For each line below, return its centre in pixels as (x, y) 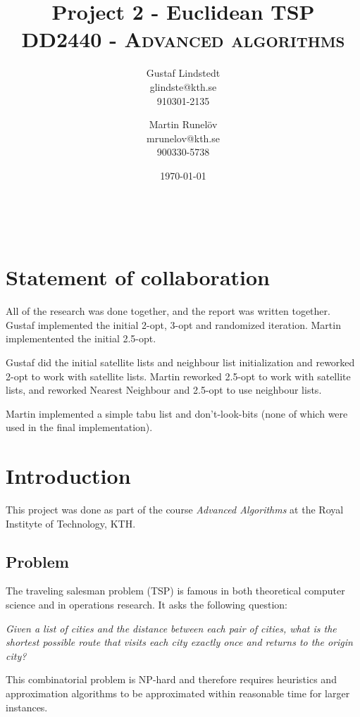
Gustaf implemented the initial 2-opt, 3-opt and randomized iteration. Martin (173, 324)
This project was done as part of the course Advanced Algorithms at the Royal (175, 510)
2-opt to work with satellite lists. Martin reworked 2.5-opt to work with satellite (178, 376)
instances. (27, 707)
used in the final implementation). (79, 427)
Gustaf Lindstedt (183, 73)
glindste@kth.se (183, 86)
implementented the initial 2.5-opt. (81, 338)
